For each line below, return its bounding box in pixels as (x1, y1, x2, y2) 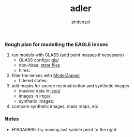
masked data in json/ (18, 88, 61, 94)
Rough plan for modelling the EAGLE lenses (4, 41, 108, 47)
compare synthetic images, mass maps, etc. (11, 104, 100, 109)
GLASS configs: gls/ (18, 57, 59, 63)
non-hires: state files (18, 62, 60, 68)
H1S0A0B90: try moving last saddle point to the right (11, 126, 117, 132)
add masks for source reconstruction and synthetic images (11, 83, 129, 89)
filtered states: (18, 78, 48, 84)
